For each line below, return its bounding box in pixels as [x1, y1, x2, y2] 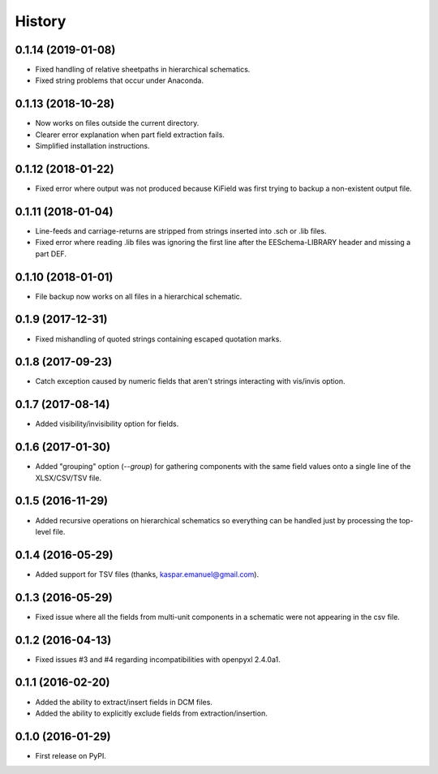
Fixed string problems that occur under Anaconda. [35, 75, 204, 85]
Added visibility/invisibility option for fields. [35, 419, 179, 429]
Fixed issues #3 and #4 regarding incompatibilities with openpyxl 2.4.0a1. [35, 654, 281, 664]
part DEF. [35, 248, 67, 259]
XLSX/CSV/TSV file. [35, 473, 101, 483]
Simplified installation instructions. [35, 141, 150, 151]
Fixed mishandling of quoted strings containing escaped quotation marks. [35, 333, 281, 344]
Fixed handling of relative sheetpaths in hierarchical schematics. [35, 65, 251, 75]
